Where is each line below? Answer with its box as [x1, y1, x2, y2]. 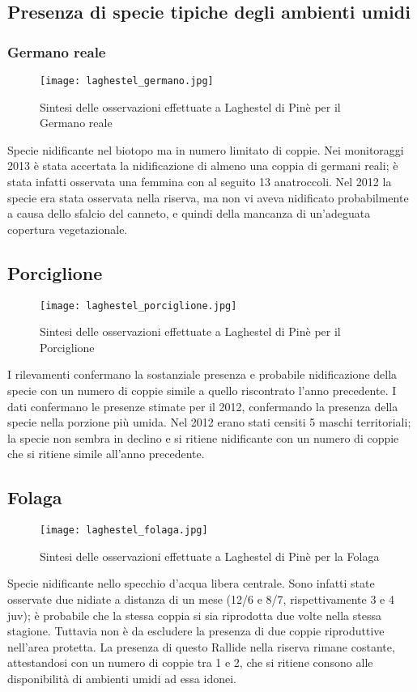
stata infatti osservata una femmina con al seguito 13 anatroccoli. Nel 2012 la [7, 173, 392, 190]
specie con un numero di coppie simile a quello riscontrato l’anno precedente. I [7, 382, 397, 399]
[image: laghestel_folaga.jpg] [40, 524, 208, 537]
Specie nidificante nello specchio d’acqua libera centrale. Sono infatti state [7, 575, 375, 592]
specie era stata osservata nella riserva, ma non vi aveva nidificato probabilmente [7, 189, 409, 206]
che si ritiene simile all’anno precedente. [7, 445, 205, 462]
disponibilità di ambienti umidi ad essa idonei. [7, 670, 236, 687]
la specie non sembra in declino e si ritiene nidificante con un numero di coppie [7, 429, 399, 446]
